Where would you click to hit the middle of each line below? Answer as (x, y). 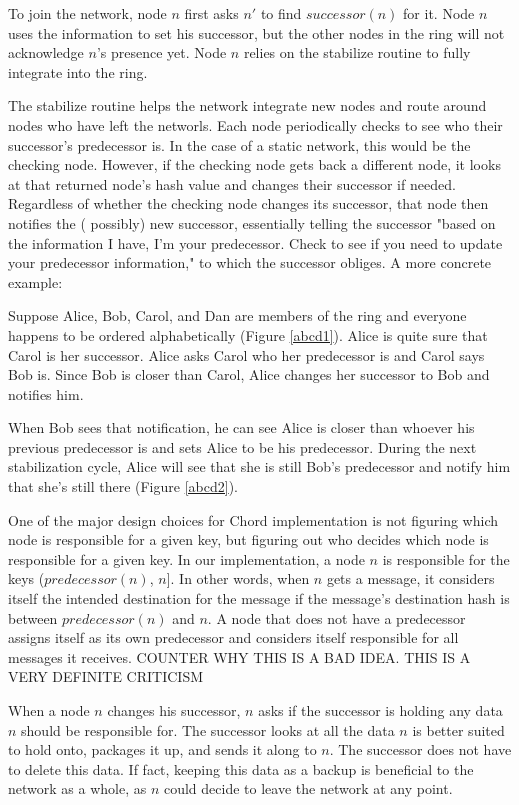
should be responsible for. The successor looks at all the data (208, 729)
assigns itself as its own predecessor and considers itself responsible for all (233, 637)
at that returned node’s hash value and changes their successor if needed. (232, 183)
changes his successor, (174, 710)
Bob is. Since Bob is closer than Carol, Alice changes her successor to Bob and (249, 374)
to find (281, 13)
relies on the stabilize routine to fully (357, 52)
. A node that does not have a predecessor (336, 617)
